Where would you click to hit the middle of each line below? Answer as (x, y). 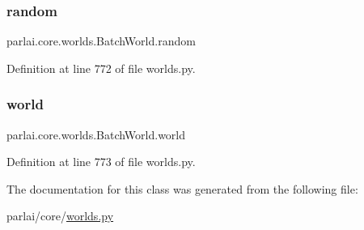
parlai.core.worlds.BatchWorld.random (101, 41)
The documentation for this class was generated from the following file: (182, 188)
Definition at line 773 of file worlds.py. (101, 162)
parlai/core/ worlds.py (60, 216)
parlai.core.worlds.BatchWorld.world (96, 134)
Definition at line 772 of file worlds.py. (101, 68)
